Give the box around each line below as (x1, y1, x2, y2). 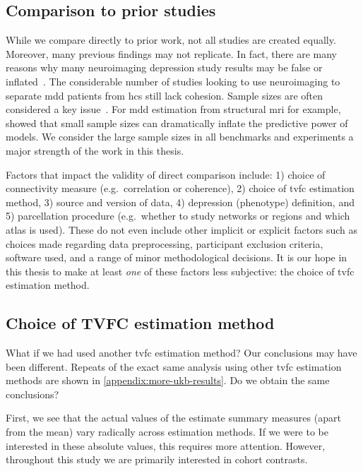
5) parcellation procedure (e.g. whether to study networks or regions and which (6, 208, 350, 223)
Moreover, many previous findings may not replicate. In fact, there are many (6, 46, 337, 61)
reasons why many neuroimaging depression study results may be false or (6, 60, 323, 75)
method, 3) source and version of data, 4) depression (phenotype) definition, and (6, 194, 355, 209)
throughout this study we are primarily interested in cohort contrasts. (6, 452, 308, 467)
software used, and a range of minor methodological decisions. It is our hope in (6, 250, 347, 265)
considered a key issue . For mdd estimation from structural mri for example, (6, 102, 341, 117)
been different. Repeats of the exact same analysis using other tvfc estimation (6, 359, 342, 374)
